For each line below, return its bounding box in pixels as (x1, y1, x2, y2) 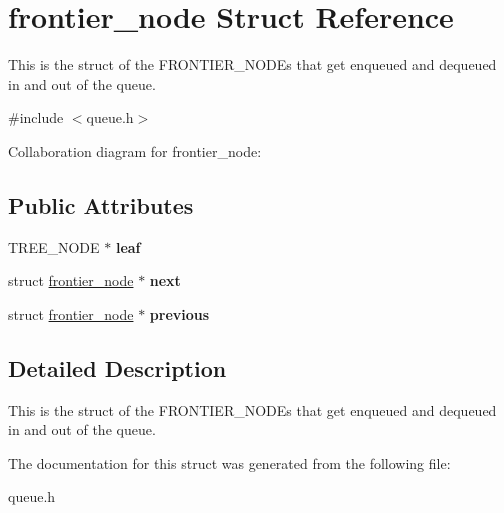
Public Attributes (8, 189, 194, 220)
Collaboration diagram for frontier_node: (8, 140, 262, 161)
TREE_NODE (8, 236, 100, 257)
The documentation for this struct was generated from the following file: (8, 452, 451, 473)
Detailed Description (8, 352, 227, 383)
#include (8, 107, 64, 128)
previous (149, 303, 210, 324)
